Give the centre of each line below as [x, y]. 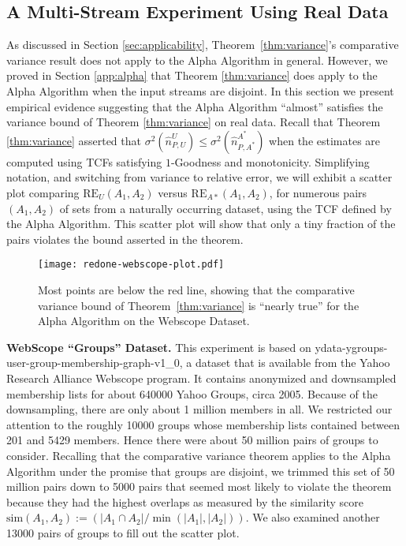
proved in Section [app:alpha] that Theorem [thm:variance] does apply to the [192, 75]
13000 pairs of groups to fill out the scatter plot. [123, 532]
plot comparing [43, 192]
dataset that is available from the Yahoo [292, 363]
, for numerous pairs [318, 192]
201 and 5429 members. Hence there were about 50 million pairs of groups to [192, 440]
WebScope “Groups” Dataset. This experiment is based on [159, 347]
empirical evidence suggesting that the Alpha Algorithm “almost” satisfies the [195, 106]
